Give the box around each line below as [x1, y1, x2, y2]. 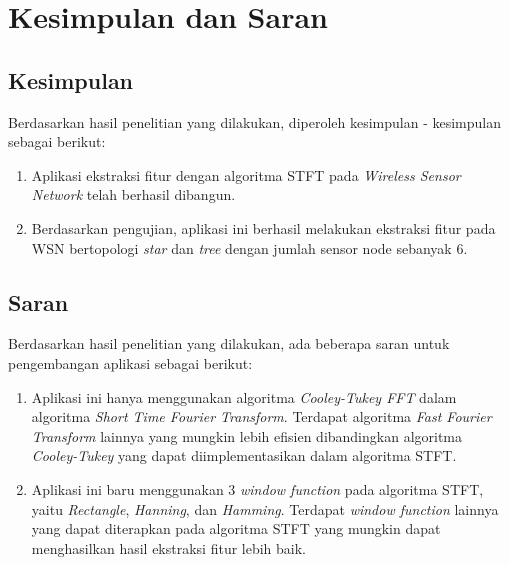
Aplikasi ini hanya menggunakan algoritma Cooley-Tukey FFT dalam [31, 386, 457, 407]
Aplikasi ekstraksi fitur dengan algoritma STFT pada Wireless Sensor [31, 164, 461, 185]
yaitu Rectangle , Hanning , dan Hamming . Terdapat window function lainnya [31, 498, 499, 519]
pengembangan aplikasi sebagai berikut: [8, 352, 253, 373]
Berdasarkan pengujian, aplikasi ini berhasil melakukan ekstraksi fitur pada [31, 217, 496, 238]
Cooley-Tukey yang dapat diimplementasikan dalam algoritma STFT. [31, 445, 457, 466]
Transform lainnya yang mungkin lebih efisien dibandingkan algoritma [31, 425, 463, 446]
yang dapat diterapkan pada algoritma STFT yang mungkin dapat [31, 518, 441, 539]
